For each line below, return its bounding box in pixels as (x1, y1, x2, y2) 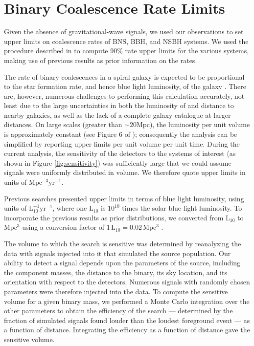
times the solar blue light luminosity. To (122, 203, 242, 213)
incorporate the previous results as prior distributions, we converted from (4, 212, 224, 222)
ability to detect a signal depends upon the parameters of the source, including (4, 258, 241, 268)
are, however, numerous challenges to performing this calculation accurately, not (4, 90, 245, 101)
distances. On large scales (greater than (4, 119, 122, 130)
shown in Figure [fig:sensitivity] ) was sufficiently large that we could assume (4, 157, 231, 168)
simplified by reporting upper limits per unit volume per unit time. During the (4, 138, 240, 149)
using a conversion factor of (22, 222, 105, 232)
